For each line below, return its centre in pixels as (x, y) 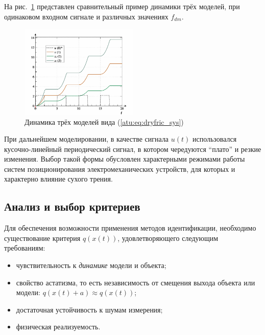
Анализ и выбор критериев (72, 206)
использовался (214, 139)
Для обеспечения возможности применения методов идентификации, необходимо (130, 228)
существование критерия (42, 238)
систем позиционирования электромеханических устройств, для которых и (120, 169)
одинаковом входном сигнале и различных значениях (86, 16)
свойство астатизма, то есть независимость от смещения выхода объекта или (136, 282)
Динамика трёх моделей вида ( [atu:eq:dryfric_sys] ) (104, 121)
